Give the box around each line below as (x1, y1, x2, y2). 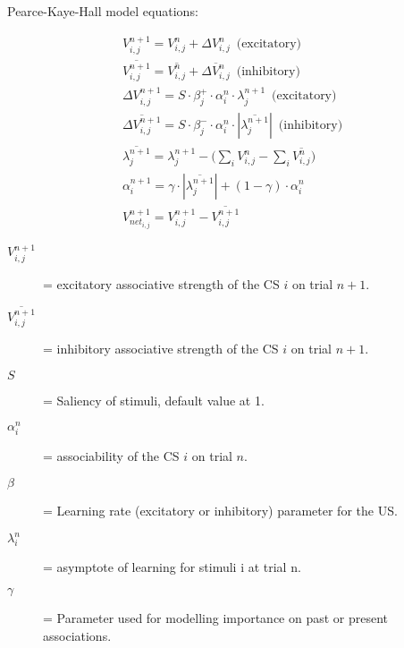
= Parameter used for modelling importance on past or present (43, 609, 389, 627)
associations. (43, 627, 112, 645)
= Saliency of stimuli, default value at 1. (43, 390, 265, 409)
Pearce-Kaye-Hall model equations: (7, 2, 198, 20)
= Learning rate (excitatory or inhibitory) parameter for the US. (43, 500, 398, 519)
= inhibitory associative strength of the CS (43, 338, 279, 357)
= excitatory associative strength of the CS (43, 274, 280, 293)
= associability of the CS (43, 447, 180, 465)
